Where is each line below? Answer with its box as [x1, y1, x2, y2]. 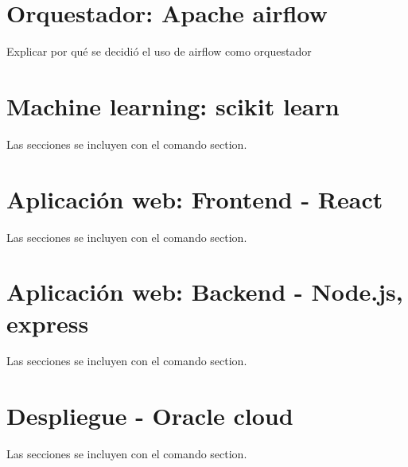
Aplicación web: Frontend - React [6, 182, 383, 215]
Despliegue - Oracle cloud [6, 399, 293, 432]
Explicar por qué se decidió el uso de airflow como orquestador [6, 43, 312, 60]
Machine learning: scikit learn [6, 89, 340, 122]
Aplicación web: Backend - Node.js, [6, 275, 403, 308]
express [6, 306, 89, 339]
